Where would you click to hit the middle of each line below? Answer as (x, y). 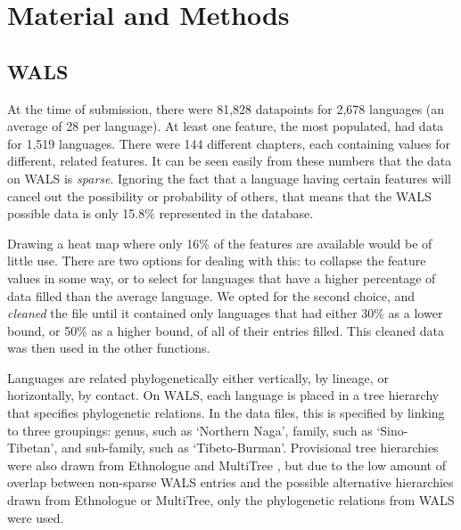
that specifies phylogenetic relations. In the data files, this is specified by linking (226, 413)
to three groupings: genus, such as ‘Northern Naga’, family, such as (190, 430)
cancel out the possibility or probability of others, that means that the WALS (219, 196)
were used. (36, 517)
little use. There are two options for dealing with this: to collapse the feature (217, 261)
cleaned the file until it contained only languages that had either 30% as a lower (225, 313)
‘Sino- (392, 430)
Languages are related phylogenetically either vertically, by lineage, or (198, 377)
